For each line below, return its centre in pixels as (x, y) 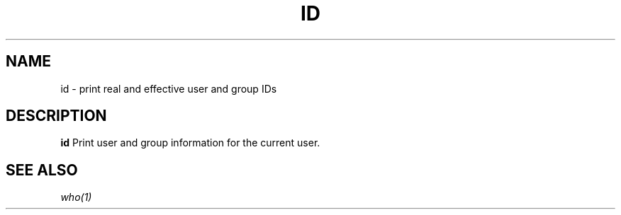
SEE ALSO (42, 170)
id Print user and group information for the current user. (190, 143)
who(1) (76, 197)
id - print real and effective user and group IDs (169, 88)
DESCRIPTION (56, 116)
